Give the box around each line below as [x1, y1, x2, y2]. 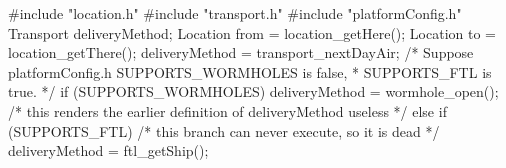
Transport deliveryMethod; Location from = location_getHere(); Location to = [8, 22, 496, 43]
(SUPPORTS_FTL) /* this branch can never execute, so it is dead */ [8, 120, 440, 141]
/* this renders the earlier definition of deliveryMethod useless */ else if [8, 100, 447, 121]
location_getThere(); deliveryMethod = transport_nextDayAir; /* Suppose [8, 42, 474, 63]
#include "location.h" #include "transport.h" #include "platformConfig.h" [8, 3, 462, 23]
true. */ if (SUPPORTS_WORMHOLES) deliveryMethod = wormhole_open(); [8, 81, 499, 102]
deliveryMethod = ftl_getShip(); [8, 140, 209, 161]
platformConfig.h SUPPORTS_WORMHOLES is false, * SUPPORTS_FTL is [8, 61, 492, 82]
